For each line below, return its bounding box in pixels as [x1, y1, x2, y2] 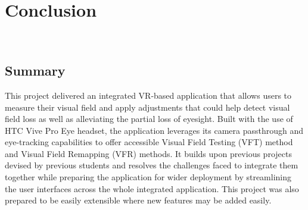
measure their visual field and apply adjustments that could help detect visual [5, 101, 290, 113]
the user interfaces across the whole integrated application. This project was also [5, 182, 299, 195]
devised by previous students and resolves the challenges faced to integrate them [5, 159, 298, 171]
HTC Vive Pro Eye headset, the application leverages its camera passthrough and [5, 124, 304, 136]
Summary [5, 61, 66, 80]
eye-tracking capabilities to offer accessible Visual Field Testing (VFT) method [5, 136, 293, 148]
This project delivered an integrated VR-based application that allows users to [5, 89, 292, 101]
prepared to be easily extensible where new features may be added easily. [5, 194, 272, 206]
